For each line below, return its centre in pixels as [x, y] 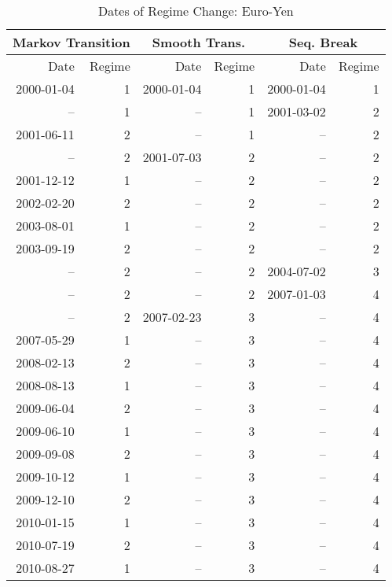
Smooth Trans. [199, 42]
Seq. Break [323, 42]
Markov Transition [71, 42]
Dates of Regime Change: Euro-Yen [196, 11]
